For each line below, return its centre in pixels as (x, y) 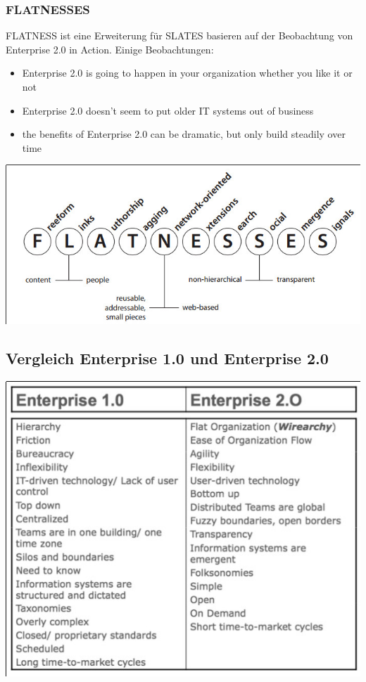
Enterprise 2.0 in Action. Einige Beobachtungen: (110, 49)
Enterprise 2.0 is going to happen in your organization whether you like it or (187, 73)
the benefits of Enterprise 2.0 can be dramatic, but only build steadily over (184, 134)
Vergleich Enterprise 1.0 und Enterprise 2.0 (167, 358)
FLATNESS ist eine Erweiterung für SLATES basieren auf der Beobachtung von (179, 36)
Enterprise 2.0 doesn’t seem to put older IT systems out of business (168, 110)
